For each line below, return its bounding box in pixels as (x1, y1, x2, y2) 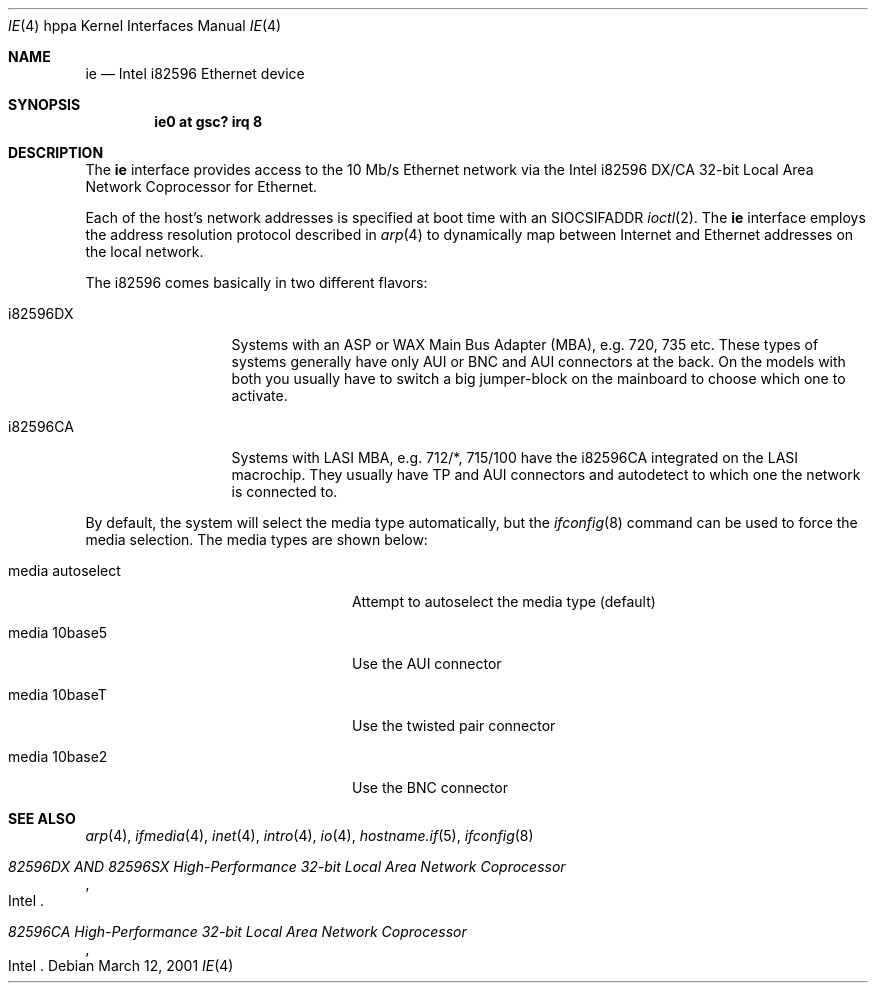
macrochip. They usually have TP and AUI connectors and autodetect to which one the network (231, 466, 861, 483)
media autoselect (8, 562, 121, 579)
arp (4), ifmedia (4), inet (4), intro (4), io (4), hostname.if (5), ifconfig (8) (85, 827, 534, 844)
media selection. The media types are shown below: (85, 531, 428, 548)
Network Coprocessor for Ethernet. (85, 178, 318, 195)
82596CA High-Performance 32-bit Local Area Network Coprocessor (8, 923, 467, 940)
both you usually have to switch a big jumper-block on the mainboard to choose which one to (231, 370, 846, 387)
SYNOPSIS (8, 96, 81, 113)
